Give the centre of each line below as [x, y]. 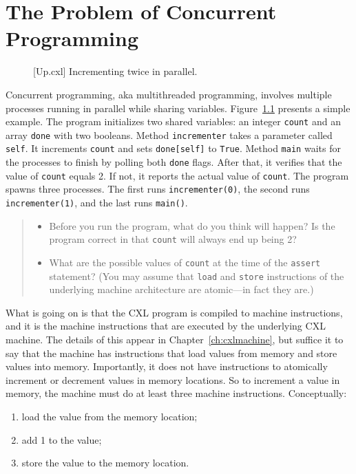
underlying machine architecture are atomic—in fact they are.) [181, 289]
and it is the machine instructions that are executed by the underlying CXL [166, 326]
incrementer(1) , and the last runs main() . [97, 203]
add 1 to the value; [62, 439]
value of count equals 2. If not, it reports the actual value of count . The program [177, 175]
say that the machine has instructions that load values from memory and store [171, 353]
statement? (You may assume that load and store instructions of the [197, 276]
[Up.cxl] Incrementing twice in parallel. [115, 71]
